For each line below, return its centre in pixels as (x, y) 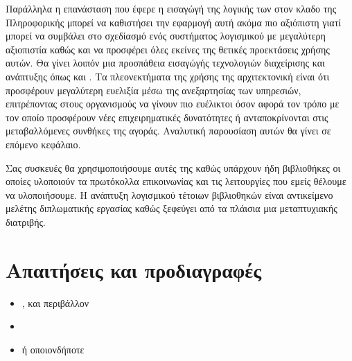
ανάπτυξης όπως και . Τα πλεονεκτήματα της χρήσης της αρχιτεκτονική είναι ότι (168, 76)
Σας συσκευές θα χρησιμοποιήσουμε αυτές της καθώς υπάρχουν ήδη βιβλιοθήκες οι (173, 167)
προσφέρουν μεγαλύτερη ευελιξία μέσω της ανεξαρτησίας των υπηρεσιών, (153, 90)
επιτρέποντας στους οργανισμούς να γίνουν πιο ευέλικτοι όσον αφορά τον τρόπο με (173, 104)
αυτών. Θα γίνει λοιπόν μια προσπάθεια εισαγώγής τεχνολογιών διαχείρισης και (165, 63)
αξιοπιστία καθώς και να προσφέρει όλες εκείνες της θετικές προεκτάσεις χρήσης (168, 49)
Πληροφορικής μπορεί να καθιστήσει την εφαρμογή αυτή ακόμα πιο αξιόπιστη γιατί (174, 22)
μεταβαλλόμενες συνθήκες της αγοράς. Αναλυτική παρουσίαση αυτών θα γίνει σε (168, 131)
